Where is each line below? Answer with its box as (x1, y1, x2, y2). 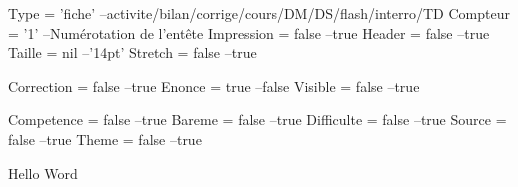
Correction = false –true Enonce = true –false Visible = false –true (8, 75, 420, 96)
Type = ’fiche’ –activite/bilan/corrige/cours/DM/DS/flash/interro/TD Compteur (8, 3, 510, 23)
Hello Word (8, 162, 78, 183)
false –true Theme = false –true (8, 128, 202, 149)
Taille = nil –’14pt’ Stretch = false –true (8, 42, 257, 63)
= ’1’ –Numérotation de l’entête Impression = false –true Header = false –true (8, 22, 490, 43)
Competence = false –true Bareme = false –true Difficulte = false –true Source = (8, 109, 507, 130)
